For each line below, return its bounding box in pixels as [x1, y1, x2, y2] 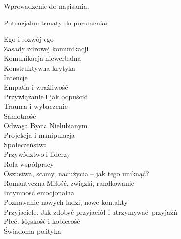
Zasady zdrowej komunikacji [4, 43, 89, 53]
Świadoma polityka [4, 226, 61, 236]
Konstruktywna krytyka [4, 62, 76, 72]
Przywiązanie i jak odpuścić [4, 91, 87, 101]
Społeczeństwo [4, 139, 47, 149]
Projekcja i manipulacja [4, 130, 75, 140]
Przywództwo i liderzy [4, 149, 70, 159]
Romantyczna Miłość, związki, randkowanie [4, 178, 134, 188]
